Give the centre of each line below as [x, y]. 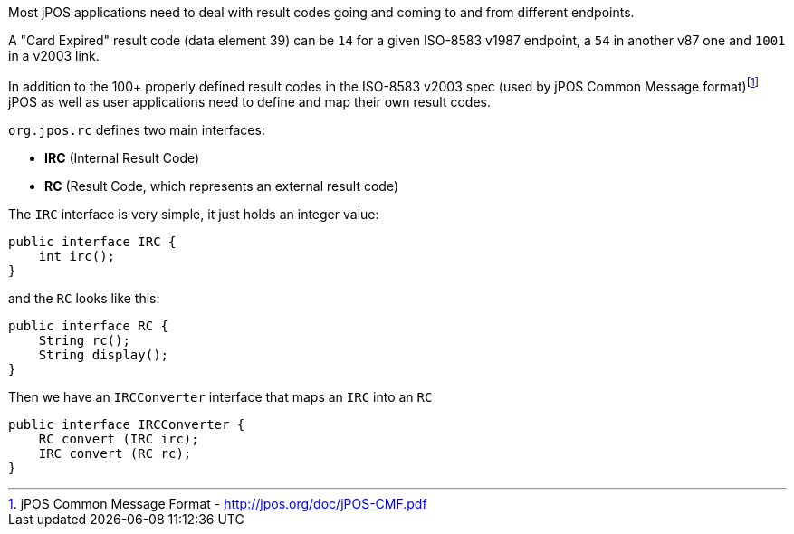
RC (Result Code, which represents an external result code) [222, 186]
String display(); [104, 354]
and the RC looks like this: [84, 298]
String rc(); [84, 340]
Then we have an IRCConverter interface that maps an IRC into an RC [220, 396]
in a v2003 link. [54, 56]
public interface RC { [89, 325]
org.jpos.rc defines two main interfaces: [137, 129]
